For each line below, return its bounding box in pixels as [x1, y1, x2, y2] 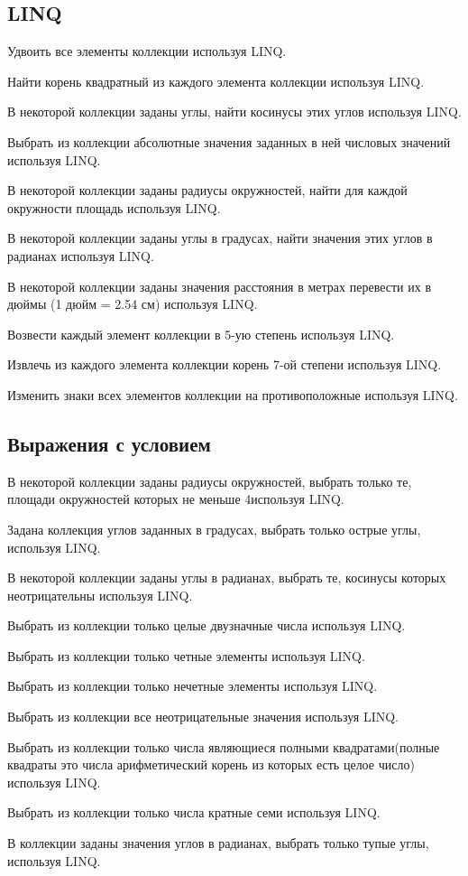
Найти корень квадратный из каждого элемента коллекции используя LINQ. [7, 71, 425, 90]
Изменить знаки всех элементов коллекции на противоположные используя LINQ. [7, 385, 458, 404]
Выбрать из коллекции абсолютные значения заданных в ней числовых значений [7, 132, 451, 151]
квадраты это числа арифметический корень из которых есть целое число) [7, 755, 415, 774]
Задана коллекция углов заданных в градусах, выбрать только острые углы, [7, 519, 421, 538]
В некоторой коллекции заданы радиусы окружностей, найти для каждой [7, 181, 408, 200]
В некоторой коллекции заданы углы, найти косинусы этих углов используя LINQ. [7, 102, 462, 121]
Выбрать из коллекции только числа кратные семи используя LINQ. [7, 803, 381, 822]
